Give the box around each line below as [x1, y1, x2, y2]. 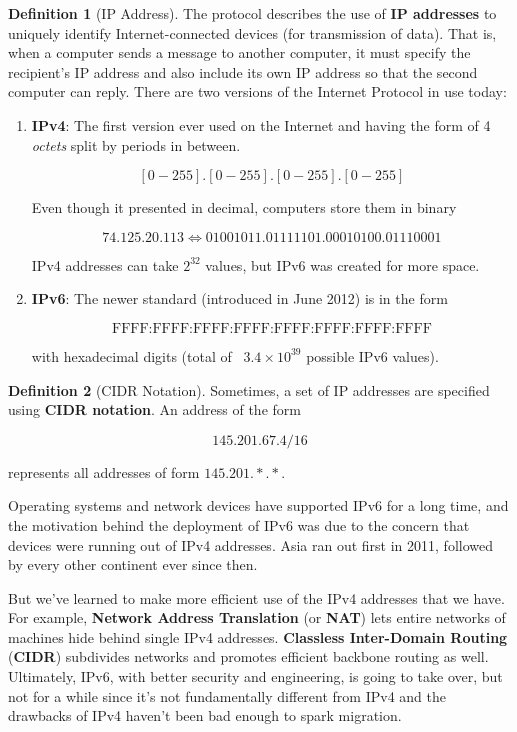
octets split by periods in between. [31, 134, 241, 155]
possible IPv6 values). [306, 345, 439, 366]
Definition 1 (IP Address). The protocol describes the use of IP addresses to [8, 3, 497, 23]
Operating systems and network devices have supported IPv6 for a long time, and [8, 495, 509, 516]
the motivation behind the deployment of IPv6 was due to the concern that [8, 514, 470, 535]
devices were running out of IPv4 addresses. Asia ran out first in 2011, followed [8, 534, 494, 555]
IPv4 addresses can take [31, 254, 179, 275]
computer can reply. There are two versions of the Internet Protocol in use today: [8, 81, 507, 102]
